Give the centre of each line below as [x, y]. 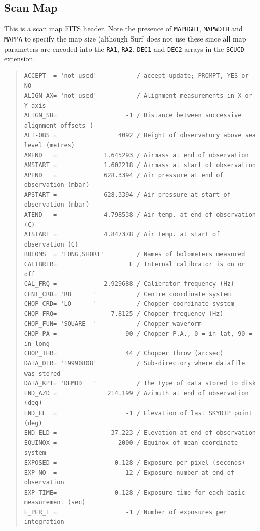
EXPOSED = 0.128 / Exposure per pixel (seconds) [135, 462]
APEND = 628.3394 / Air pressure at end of [124, 175]
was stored [42, 373]
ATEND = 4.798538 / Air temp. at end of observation [140, 215]
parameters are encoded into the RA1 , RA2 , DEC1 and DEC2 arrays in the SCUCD [124, 48]
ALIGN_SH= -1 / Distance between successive [133, 116]
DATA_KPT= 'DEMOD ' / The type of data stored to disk [140, 383]
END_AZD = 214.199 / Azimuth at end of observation [136, 393]
